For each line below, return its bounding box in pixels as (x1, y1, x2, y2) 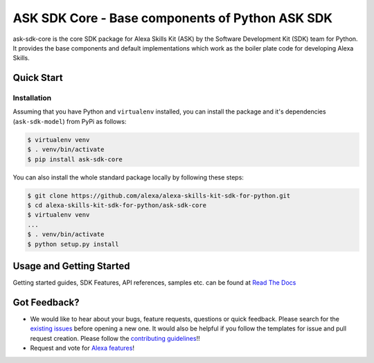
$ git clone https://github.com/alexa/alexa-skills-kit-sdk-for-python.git (27, 191, 291, 200)
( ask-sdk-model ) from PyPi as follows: (12, 117, 127, 125)
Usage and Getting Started (12, 260, 130, 272)
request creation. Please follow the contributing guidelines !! (30, 334, 200, 342)
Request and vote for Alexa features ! (30, 344, 135, 353)
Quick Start (12, 72, 63, 84)
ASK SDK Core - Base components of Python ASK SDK (12, 10, 332, 26)
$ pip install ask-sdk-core (27, 155, 123, 163)
